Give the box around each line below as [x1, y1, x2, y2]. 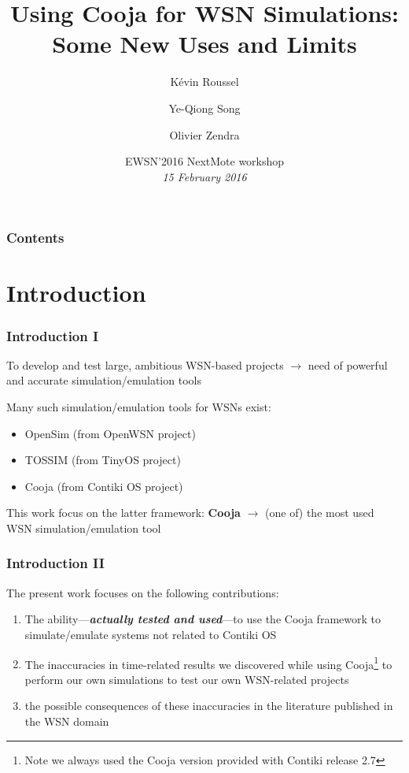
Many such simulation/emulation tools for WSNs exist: [6, 398, 271, 414]
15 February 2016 [162, 168, 247, 184]
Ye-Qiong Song [168, 99, 241, 116]
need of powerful [308, 356, 388, 373]
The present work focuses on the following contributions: [6, 584, 279, 600]
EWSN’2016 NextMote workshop [124, 153, 285, 169]
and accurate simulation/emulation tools [6, 372, 201, 388]
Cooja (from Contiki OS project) [24, 478, 183, 494]
